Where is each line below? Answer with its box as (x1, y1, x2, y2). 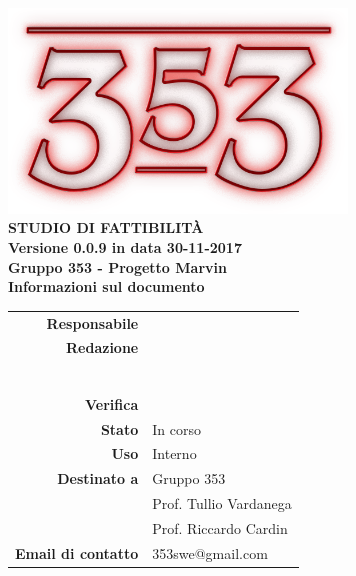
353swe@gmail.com (152, 542, 268, 563)
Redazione (66, 337, 139, 358)
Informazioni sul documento (8, 276, 205, 297)
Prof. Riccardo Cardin (152, 517, 288, 538)
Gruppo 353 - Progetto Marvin (8, 256, 227, 277)
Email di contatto (15, 542, 139, 563)
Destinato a (57, 468, 139, 489)
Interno (152, 443, 197, 464)
